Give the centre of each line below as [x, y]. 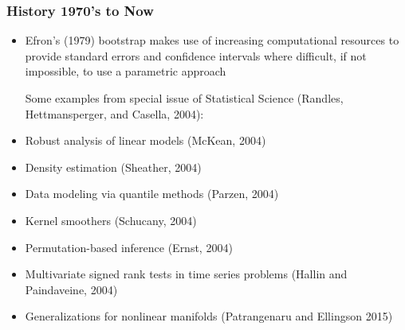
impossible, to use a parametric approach [126, 71]
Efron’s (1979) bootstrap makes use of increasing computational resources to [212, 40]
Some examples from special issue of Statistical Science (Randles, [184, 98]
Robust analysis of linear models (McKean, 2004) [145, 140]
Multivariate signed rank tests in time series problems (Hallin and [186, 274]
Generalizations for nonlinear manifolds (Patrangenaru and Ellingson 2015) [209, 316]
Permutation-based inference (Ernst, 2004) [129, 247]
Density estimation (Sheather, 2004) [113, 167]
